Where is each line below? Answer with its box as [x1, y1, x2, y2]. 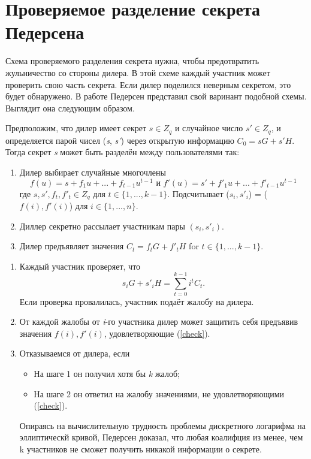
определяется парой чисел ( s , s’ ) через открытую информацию [5, 134, 234, 146]
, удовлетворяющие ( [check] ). [104, 327, 210, 339]
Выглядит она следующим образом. [5, 101, 135, 114]
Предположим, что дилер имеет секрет [5, 122, 147, 134]
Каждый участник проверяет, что [19, 259, 141, 272]
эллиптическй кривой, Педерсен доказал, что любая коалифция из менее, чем [19, 431, 303, 443]
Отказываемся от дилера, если [19, 347, 130, 360]
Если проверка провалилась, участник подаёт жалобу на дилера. [19, 295, 254, 307]
